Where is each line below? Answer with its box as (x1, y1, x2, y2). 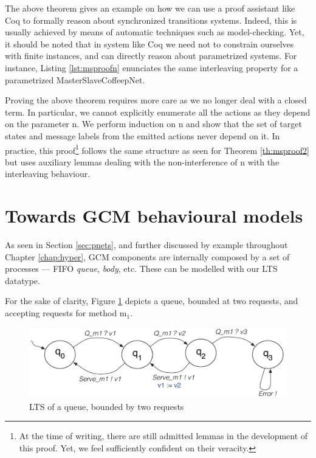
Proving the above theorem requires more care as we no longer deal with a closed (5, 94, 307, 106)
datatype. (5, 274, 40, 286)
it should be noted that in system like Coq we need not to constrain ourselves (5, 37, 294, 50)
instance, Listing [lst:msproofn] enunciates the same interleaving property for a (5, 61, 298, 74)
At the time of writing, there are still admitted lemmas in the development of (19, 429, 308, 442)
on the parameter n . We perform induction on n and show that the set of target (5, 117, 302, 130)
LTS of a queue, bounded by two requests (29, 400, 184, 412)
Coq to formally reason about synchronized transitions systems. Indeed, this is (5, 13, 297, 26)
